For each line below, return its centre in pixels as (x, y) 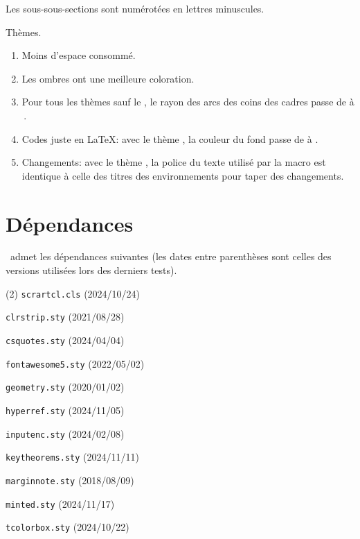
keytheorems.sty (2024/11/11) (72, 457)
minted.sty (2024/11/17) (60, 503)
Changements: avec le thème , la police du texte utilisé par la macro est (174, 162)
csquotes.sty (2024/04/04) (65, 340)
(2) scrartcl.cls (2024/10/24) (73, 293)
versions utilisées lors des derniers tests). (91, 270)
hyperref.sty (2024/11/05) (65, 410)
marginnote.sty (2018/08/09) (70, 480)
